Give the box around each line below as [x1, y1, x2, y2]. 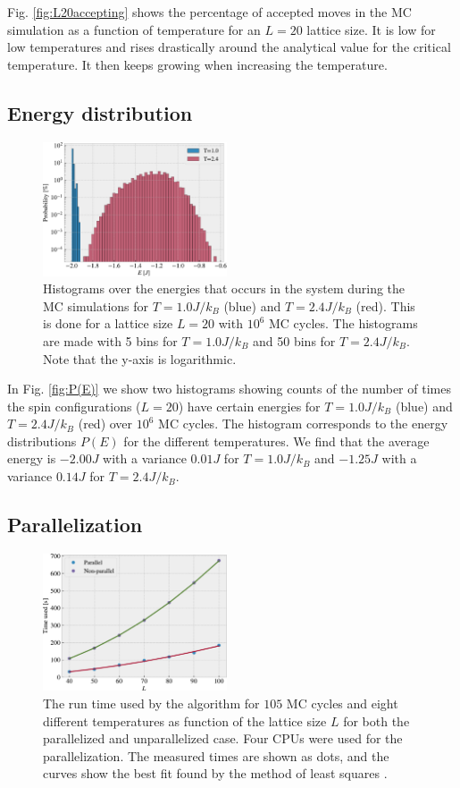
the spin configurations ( [7, 396, 141, 415]
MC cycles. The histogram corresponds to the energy [158, 414, 448, 433]
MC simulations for [43, 296, 149, 315]
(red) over [78, 414, 133, 433]
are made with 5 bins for [43, 331, 178, 350]
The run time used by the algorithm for [43, 693, 260, 712]
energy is [7, 449, 56, 468]
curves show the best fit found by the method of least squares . [43, 764, 388, 783]
